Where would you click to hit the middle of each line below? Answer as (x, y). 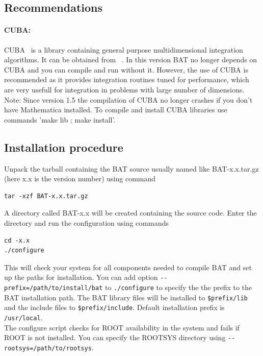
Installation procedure (64, 147)
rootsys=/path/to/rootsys (48, 348)
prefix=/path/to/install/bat (54, 288)
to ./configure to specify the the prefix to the (178, 287)
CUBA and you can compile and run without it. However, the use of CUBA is (126, 69)
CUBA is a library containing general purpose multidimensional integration (124, 49)
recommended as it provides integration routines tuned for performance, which (127, 79)
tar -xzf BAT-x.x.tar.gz (46, 196)
